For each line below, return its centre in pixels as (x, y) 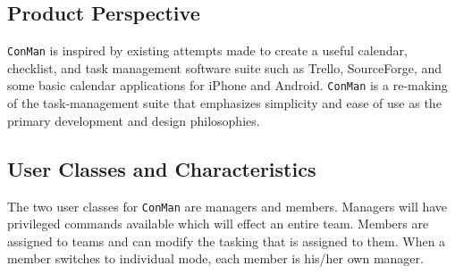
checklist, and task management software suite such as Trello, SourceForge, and (225, 67)
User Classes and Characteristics (162, 168)
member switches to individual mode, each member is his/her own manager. (215, 258)
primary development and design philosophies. (134, 120)
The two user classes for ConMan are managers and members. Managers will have (227, 206)
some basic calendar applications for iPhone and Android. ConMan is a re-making (227, 85)
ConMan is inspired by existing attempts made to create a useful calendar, (207, 50)
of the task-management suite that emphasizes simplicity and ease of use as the (224, 103)
